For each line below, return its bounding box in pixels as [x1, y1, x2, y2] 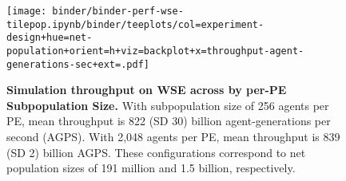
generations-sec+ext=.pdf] [6, 58, 149, 70]
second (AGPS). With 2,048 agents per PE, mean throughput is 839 [6, 128, 340, 145]
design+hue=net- [6, 32, 93, 44]
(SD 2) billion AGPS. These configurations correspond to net [6, 144, 306, 160]
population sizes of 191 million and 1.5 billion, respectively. [6, 159, 296, 176]
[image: [6, 6, 47, 17]
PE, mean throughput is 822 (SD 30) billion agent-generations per [6, 112, 331, 129]
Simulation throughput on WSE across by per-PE [6, 81, 287, 98]
